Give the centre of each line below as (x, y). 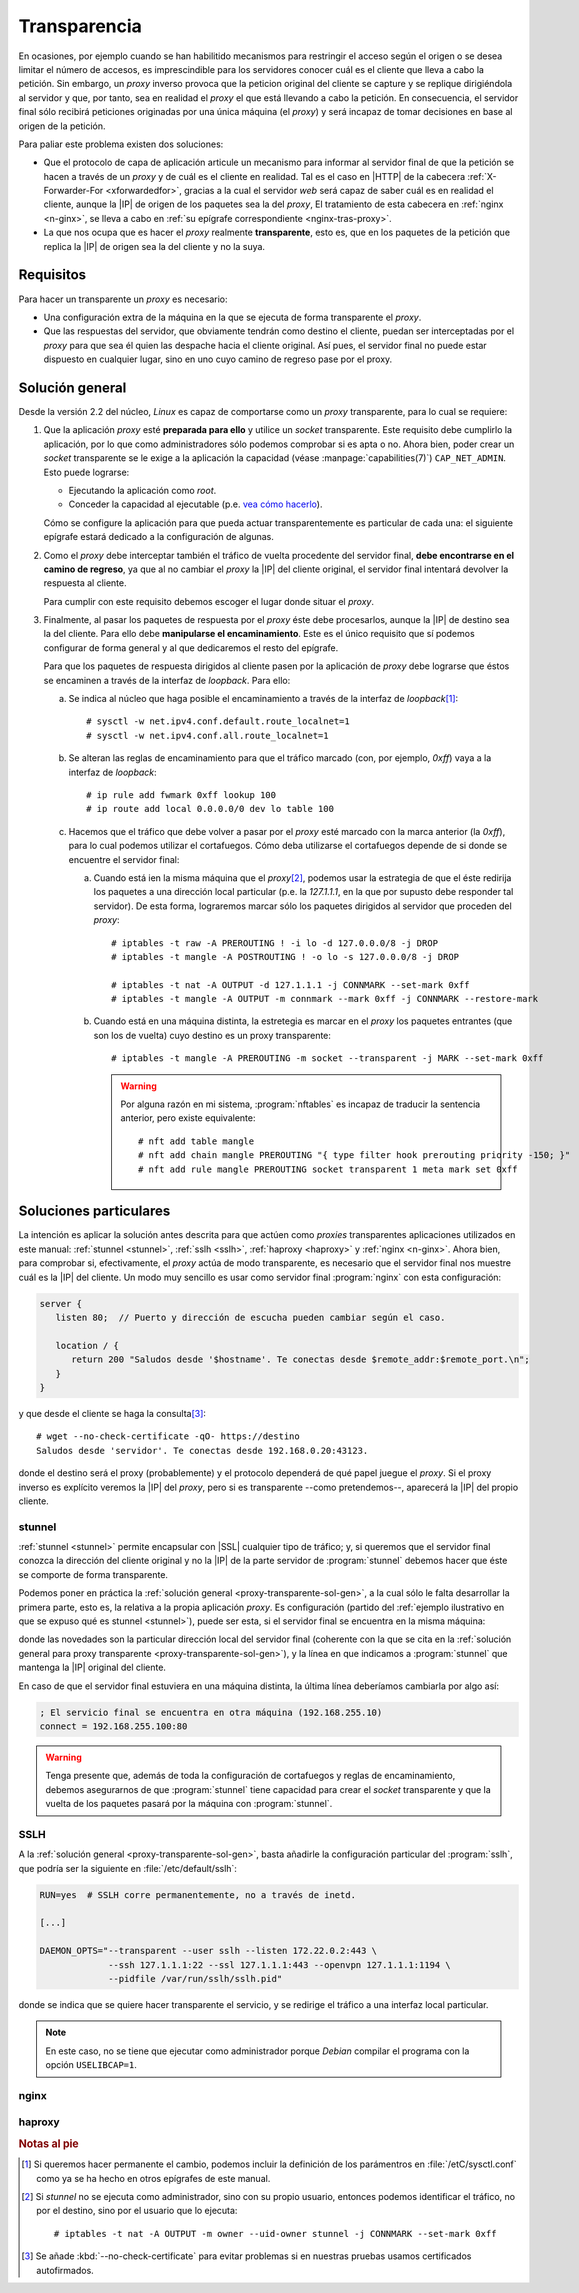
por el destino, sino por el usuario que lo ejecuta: (137, 2211)
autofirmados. (65, 2270)
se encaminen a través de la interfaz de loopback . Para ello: (167, 680)
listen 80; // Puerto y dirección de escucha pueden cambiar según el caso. (250, 1318)
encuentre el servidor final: (124, 859)
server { (61, 1303)
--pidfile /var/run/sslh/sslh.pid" (195, 1978)
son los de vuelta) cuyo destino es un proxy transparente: (212, 1035)
